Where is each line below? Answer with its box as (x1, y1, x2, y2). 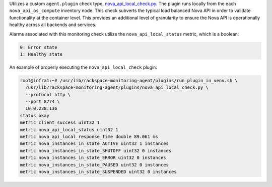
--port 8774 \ (25, 99, 60, 105)
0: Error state (20, 44, 57, 50)
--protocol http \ (25, 92, 71, 97)
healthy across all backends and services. (9, 22, 97, 28)
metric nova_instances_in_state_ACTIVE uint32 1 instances (20, 141, 169, 146)
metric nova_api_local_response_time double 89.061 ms (20, 134, 158, 140)
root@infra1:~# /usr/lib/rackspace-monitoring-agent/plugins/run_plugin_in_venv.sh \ (20, 78, 238, 83)
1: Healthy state (20, 51, 63, 57)
